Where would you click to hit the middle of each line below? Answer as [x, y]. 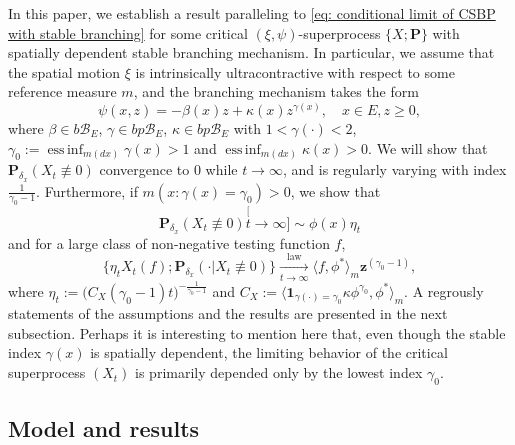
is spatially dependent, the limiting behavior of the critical [269, 352]
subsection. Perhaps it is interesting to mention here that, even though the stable [257, 332]
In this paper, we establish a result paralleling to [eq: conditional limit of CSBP [252, 13]
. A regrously [444, 290]
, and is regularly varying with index [394, 169]
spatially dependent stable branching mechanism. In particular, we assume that [251, 52]
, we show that [335, 190]
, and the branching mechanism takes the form [276, 91]
